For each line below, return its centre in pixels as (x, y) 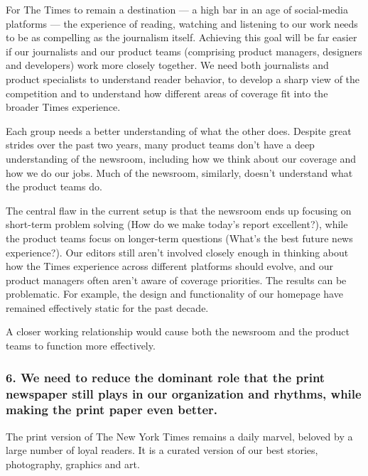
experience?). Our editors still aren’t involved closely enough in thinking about (177, 252)
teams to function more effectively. (81, 346)
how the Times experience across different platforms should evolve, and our (169, 266)
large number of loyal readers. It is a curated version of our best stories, (162, 450)
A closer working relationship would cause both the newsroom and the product (178, 331)
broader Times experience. (63, 107)
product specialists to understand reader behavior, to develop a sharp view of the (183, 79)
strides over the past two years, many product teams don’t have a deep (160, 145)
